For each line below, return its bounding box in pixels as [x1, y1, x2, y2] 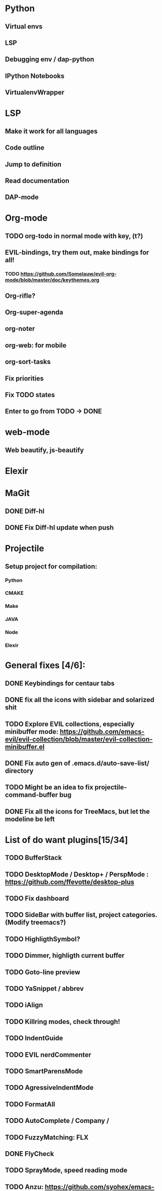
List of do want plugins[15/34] [5, 834, 128, 846]
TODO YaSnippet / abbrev [5, 984, 84, 993]
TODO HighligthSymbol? [5, 935, 81, 943]
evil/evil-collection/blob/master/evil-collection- [5, 735, 153, 743]
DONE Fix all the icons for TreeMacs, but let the [5, 807, 150, 815]
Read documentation [5, 176, 70, 185]
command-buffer [5, 791, 58, 799]
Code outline [5, 144, 44, 152]
